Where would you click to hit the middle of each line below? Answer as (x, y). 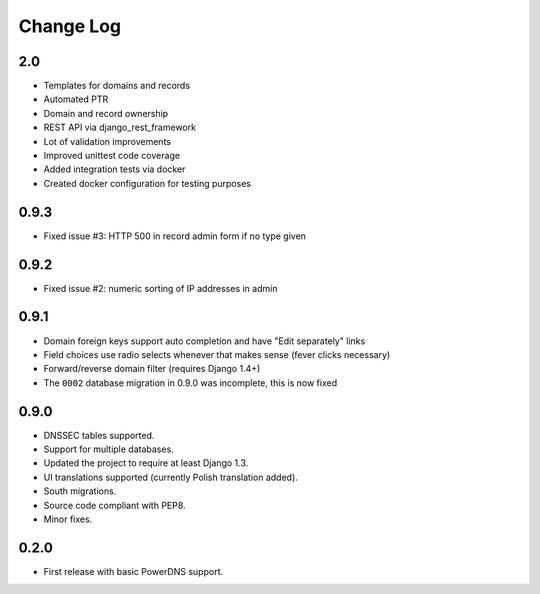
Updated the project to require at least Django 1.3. (146, 463)
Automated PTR (76, 99)
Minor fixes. (68, 519)
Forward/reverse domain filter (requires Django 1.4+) (152, 369)
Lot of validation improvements (107, 141)
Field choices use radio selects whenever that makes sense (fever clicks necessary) (217, 354)
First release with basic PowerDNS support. (133, 571)
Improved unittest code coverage (111, 156)
